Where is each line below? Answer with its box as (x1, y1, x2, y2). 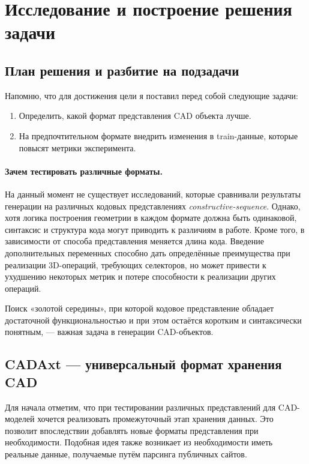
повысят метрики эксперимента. (19, 141, 136, 154)
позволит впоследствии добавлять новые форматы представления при (5, 424, 259, 436)
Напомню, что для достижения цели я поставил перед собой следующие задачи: (5, 89, 298, 101)
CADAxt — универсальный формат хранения (5, 355, 282, 373)
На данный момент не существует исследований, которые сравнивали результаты (5, 187, 301, 200)
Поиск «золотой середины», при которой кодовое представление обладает (5, 302, 274, 315)
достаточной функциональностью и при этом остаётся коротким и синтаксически (5, 313, 302, 326)
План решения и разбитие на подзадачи (5, 61, 239, 79)
